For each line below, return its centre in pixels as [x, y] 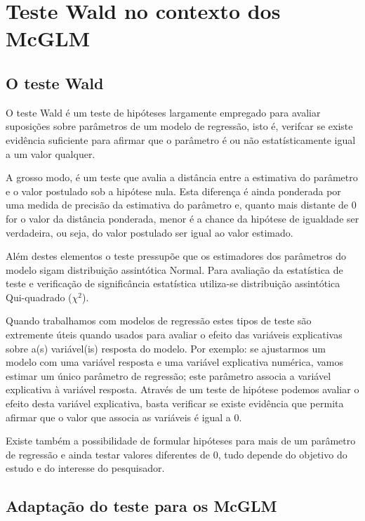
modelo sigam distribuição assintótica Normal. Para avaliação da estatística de [174, 269]
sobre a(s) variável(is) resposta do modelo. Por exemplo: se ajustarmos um [166, 348]
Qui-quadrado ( [39, 297]
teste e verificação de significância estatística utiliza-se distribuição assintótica [173, 283]
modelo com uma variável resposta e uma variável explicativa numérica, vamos [174, 362]
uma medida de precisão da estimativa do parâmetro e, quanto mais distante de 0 [181, 205]
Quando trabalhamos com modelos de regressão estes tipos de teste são [159, 321]
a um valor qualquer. [51, 153]
